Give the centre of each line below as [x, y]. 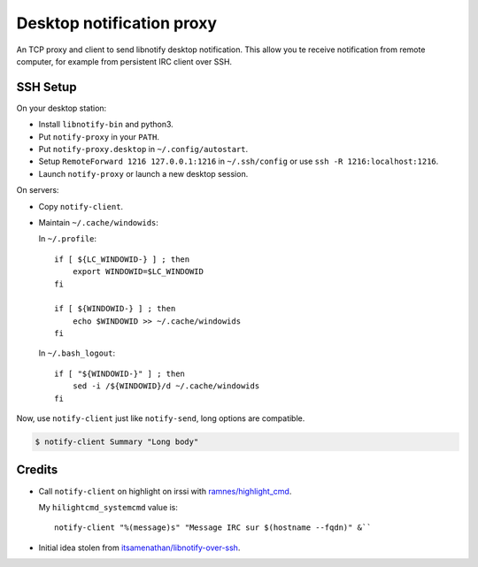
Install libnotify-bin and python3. [106, 125]
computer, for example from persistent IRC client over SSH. [124, 61]
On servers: [38, 190]
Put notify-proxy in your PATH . [99, 136]
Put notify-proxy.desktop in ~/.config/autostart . [143, 149]
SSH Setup [46, 87]
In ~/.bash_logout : [77, 353]
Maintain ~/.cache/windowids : [99, 222]
